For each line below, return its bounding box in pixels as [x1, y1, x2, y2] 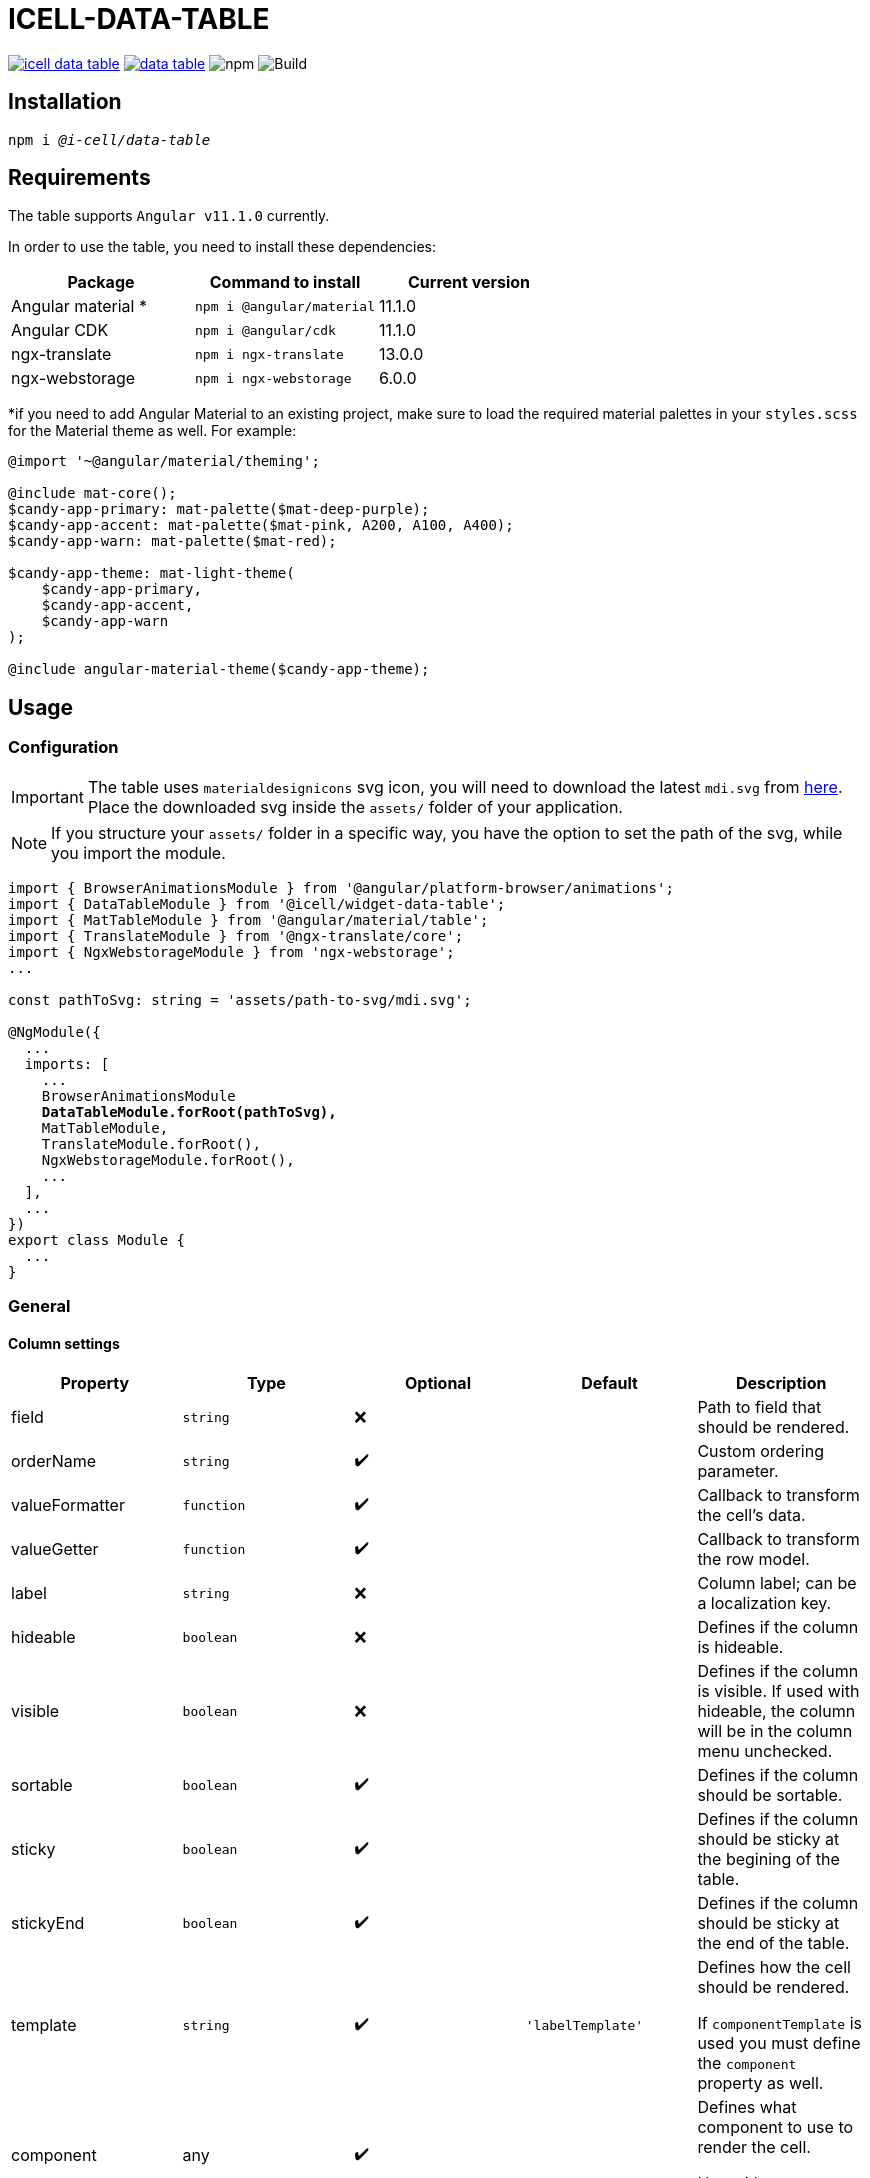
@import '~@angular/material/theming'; [8, 453, 320, 470]
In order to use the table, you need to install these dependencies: [8, 238, 437, 256]
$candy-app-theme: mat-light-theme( [8, 565, 295, 582]
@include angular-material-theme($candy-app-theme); [8, 661, 430, 678]
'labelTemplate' [525, 2017, 644, 2033]
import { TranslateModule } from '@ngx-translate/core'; [8, 927, 464, 944]
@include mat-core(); [8, 485, 177, 502]
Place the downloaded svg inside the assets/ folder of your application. [87, 796, 623, 817]
